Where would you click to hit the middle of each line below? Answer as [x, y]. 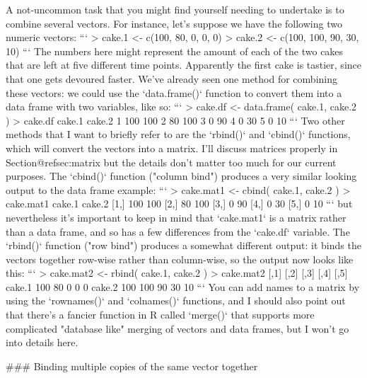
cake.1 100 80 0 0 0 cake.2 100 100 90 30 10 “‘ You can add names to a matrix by [183, 286]
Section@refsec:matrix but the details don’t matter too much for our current [171, 162]
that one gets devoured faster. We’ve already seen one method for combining [171, 78]
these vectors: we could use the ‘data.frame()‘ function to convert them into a [174, 92]
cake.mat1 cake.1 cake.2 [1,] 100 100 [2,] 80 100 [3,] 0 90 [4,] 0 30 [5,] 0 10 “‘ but [179, 204]
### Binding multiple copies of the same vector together [132, 366]
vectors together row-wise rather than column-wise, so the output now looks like [180, 259]
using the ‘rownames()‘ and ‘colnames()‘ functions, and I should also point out [176, 300]
